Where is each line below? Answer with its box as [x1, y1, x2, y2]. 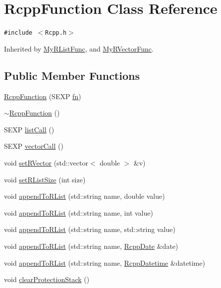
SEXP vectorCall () [4, 141, 63, 151]
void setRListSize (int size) [4, 174, 86, 184]
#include [4, 29, 33, 37]
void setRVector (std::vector [4, 157, 88, 168]
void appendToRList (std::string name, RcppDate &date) [4, 240, 178, 251]
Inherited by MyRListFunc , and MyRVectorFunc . [4, 43, 154, 54]
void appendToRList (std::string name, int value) [4, 207, 153, 218]
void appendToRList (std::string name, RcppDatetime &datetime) [4, 257, 205, 268]
